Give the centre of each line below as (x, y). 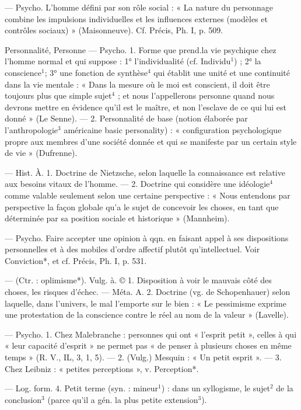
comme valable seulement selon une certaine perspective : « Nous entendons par (148, 195)
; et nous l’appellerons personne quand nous (196, 95)
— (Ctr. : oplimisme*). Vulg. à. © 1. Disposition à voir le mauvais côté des (138, 280)
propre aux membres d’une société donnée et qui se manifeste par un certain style (151, 141)
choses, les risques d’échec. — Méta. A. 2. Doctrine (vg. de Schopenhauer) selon (148, 292)
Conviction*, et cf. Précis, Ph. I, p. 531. (76, 260)
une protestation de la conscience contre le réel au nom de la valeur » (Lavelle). (147, 315)
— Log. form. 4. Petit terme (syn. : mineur (82, 388)
